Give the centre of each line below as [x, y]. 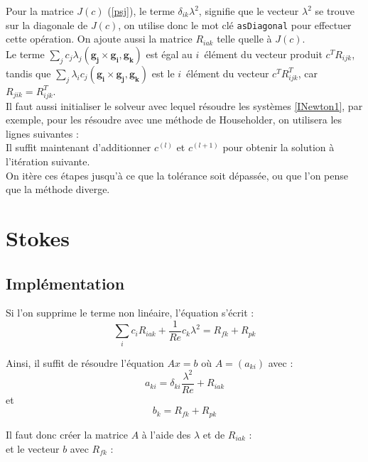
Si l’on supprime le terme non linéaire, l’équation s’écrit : [130, 313]
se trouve [335, 11]
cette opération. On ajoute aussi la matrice [99, 39]
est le [163, 73]
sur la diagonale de [47, 24]
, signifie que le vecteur [249, 11]
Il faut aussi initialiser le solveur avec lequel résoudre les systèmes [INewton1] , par [184, 105]
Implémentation [65, 283]
